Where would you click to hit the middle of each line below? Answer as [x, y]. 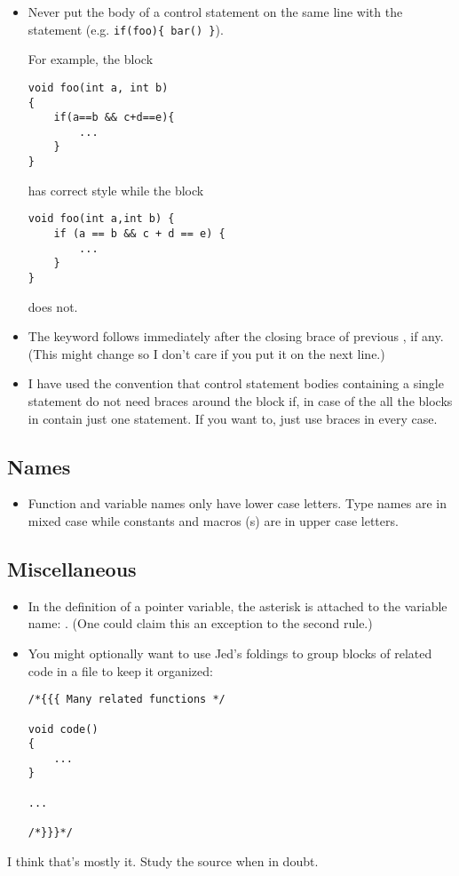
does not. [53, 306]
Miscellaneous [72, 569]
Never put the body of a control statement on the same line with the [215, 12]
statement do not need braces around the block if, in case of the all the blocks [240, 401]
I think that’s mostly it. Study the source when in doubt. [163, 860]
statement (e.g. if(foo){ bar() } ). [126, 29]
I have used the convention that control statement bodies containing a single [236, 383]
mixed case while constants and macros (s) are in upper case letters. [213, 521]
